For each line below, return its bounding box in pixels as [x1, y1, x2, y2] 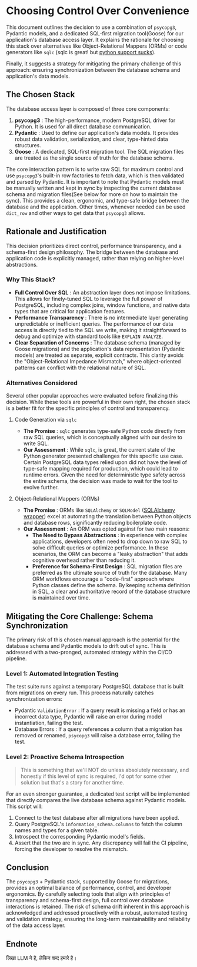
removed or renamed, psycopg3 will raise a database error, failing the [14, 732, 181, 739]
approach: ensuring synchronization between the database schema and [6, 66, 181, 73]
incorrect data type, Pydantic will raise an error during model [14, 713, 162, 720]
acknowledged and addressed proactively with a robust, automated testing [6, 909, 188, 916]
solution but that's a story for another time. [20, 779, 125, 786]
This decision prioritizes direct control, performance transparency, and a [6, 242, 182, 249]
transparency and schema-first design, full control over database [6, 897, 164, 904]
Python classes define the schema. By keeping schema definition [32, 582, 191, 589]
